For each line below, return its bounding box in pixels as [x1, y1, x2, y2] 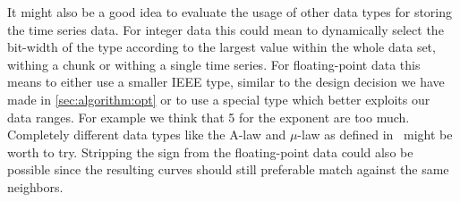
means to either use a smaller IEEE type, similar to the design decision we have [7, 72, 445, 91]
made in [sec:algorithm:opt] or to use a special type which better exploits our [7, 89, 430, 108]
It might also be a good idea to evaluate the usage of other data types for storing [7, 3, 453, 21]
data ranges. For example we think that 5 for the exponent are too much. [7, 107, 410, 126]
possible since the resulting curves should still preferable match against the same [7, 160, 449, 179]
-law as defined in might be [297, 125, 453, 144]
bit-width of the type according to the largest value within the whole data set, [7, 38, 436, 56]
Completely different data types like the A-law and [7, 125, 286, 144]
